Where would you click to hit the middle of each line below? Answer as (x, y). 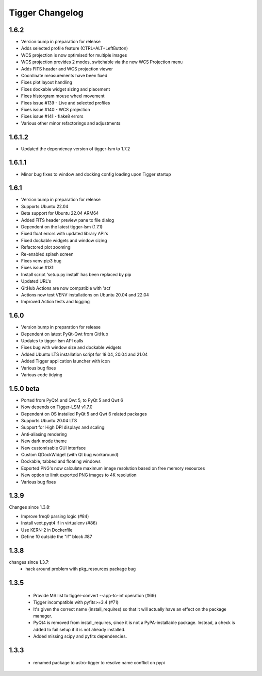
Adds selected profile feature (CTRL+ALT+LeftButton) (74, 48)
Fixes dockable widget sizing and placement (65, 89)
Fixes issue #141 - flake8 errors (52, 116)
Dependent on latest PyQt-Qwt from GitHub (65, 334)
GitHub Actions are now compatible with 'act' (66, 288)
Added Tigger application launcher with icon (65, 361)
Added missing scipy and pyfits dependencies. (80, 636)
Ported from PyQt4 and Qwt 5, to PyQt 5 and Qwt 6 (72, 400)
